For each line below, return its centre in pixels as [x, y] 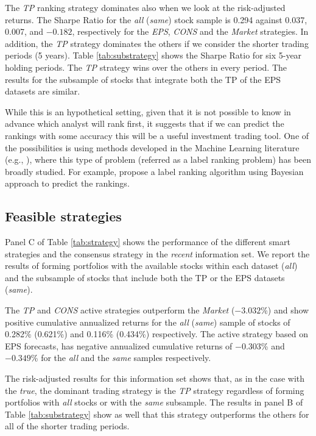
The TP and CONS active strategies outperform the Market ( [120, 310]
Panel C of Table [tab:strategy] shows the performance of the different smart [148, 242]
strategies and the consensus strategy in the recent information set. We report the [157, 253]
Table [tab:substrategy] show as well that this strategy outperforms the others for [157, 414]
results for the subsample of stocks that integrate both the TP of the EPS [143, 79]
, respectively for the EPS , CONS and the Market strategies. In [190, 31]
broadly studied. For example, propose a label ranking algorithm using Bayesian [154, 171]
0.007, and [24, 31]
